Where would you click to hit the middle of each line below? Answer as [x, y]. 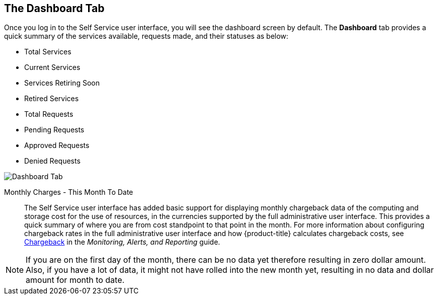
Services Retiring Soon [62, 83]
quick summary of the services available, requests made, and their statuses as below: [146, 36]
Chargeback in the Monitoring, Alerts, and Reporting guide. [122, 242]
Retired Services [52, 99]
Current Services [52, 67]
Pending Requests [54, 130]
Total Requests [49, 114]
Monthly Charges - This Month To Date [69, 192]
